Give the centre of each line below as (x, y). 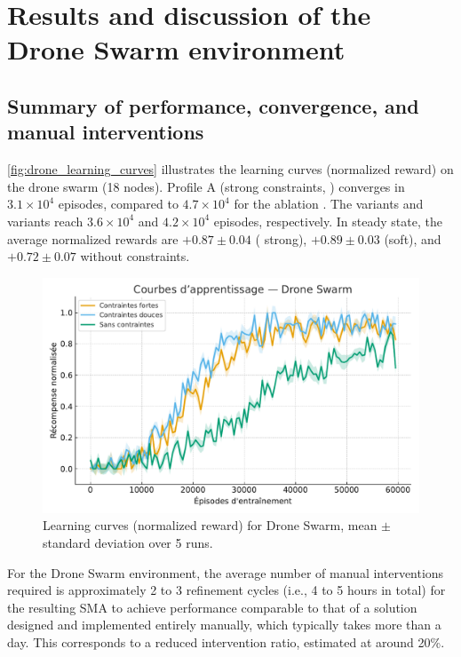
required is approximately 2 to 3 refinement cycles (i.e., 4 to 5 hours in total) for (227, 590)
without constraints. (135, 256)
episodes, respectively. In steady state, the (328, 221)
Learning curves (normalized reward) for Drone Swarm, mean (210, 525)
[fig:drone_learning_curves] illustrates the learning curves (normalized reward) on (230, 169)
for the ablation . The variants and (329, 204)
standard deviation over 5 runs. (128, 542)
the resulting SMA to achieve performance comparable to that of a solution (212, 607)
